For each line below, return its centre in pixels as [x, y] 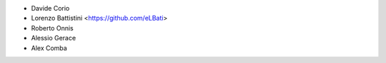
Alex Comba [49, 48]
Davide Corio [50, 8]
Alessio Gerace [54, 38]
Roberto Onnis [53, 28]
